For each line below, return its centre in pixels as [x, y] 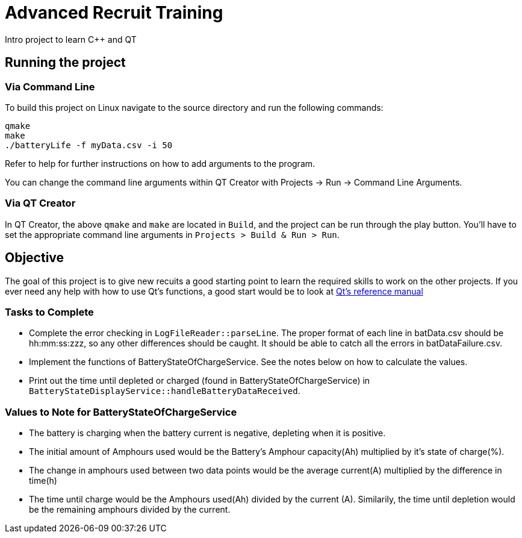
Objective [35, 258]
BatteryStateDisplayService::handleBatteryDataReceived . [165, 391]
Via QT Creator [40, 203]
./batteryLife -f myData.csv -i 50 [89, 145]
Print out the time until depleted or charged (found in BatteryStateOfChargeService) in [200, 381]
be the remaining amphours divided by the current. [130, 510]
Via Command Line [50, 86]
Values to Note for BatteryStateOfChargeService [121, 412]
